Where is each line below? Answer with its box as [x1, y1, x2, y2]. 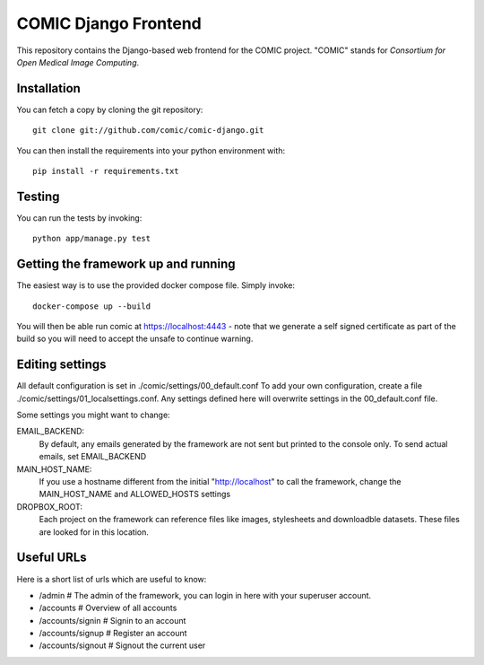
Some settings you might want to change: [16, 409, 170, 421]
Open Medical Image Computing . [16, 57, 140, 67]
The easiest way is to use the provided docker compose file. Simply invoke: [16, 280, 296, 291]
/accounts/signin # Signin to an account [39, 615, 186, 626]
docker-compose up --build [32, 301, 151, 311]
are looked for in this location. [39, 526, 150, 538]
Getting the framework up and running [16, 257, 236, 272]
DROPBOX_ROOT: [16, 501, 83, 512]
